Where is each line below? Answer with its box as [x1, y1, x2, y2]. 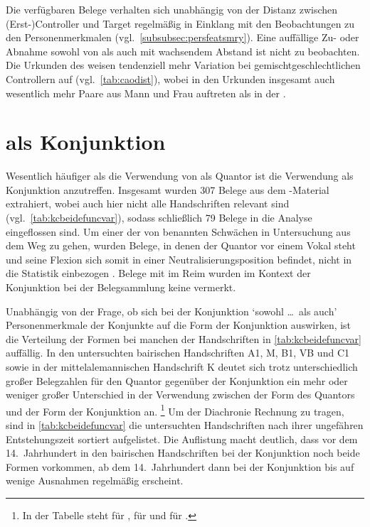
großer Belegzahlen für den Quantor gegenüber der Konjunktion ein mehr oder [6, 373, 348, 388]
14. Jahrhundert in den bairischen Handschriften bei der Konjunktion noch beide [6, 445, 360, 460]
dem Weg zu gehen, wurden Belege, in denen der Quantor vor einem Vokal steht [6, 238, 356, 253]
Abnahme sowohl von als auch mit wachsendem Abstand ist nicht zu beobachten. [6, 43, 360, 58]
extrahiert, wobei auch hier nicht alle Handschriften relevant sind [6, 196, 290, 211]
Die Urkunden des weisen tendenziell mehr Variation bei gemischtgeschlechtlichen [6, 58, 361, 72]
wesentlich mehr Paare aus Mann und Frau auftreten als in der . [6, 85, 286, 100]
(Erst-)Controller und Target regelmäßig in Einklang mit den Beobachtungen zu [6, 16, 355, 31]
